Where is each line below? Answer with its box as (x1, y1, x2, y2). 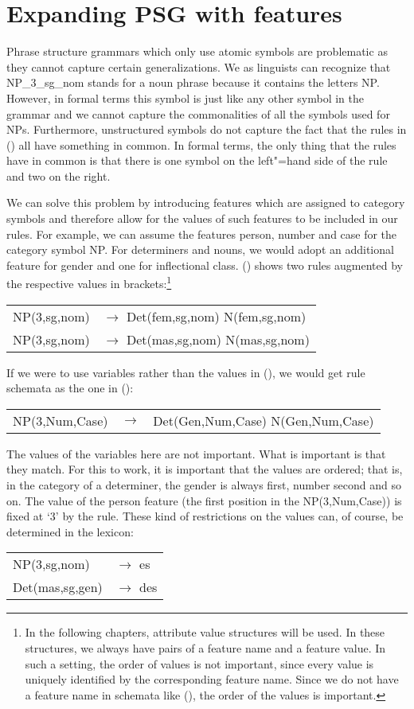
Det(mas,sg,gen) (13, 578, 103, 597)
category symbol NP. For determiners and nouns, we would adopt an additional (6, 241, 394, 258)
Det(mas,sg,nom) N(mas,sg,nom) (126, 329, 310, 349)
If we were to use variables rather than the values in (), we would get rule (6, 364, 365, 380)
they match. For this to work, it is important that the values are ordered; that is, (6, 461, 403, 477)
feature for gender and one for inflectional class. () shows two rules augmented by (6, 256, 403, 273)
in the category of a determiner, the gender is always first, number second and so (6, 477, 402, 493)
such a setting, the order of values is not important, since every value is (25, 655, 374, 672)
